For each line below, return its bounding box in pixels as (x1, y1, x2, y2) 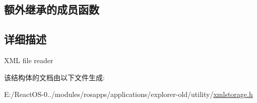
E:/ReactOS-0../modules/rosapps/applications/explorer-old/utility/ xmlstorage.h (4, 89, 253, 99)
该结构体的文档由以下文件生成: (4, 72, 105, 82)
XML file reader (4, 55, 53, 65)
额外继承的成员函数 (4, 2, 99, 17)
